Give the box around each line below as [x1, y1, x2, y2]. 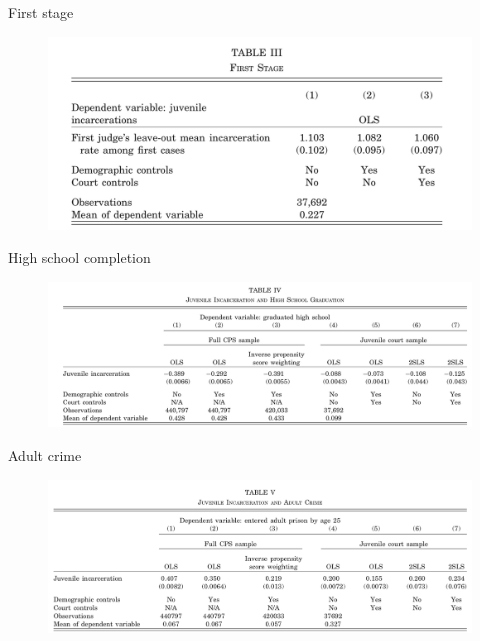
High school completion [8, 247, 151, 268]
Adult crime [8, 445, 82, 466]
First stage [8, 2, 74, 22]
